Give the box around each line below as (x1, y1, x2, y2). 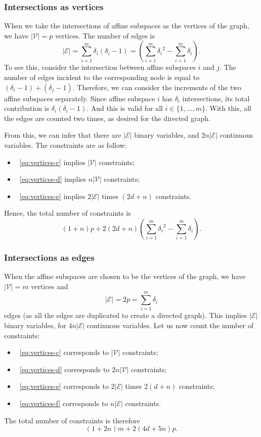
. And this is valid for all (86, 103, 163, 113)
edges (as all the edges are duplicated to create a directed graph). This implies (4, 310, 247, 321)
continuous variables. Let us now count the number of (86, 320, 253, 331)
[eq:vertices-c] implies (19, 156, 85, 167)
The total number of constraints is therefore (4, 415, 140, 425)
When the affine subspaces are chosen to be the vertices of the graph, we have (4, 271, 246, 282)
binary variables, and (134, 130, 199, 140)
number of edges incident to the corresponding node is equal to (4, 72, 200, 82)
